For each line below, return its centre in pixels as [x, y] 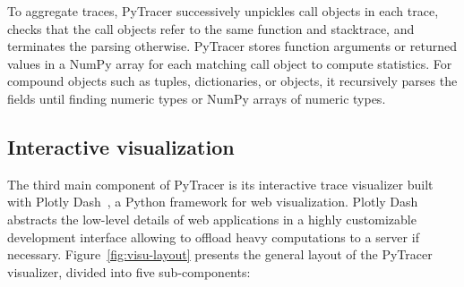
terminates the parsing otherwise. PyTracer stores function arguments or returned [232, 46]
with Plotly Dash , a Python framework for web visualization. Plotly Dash [213, 202]
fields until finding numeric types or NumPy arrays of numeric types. [197, 98]
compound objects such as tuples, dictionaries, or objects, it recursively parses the [232, 81]
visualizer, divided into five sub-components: [129, 271]
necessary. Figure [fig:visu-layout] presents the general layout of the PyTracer [220, 254]
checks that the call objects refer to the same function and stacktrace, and [211, 28]
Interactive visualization [121, 146]
